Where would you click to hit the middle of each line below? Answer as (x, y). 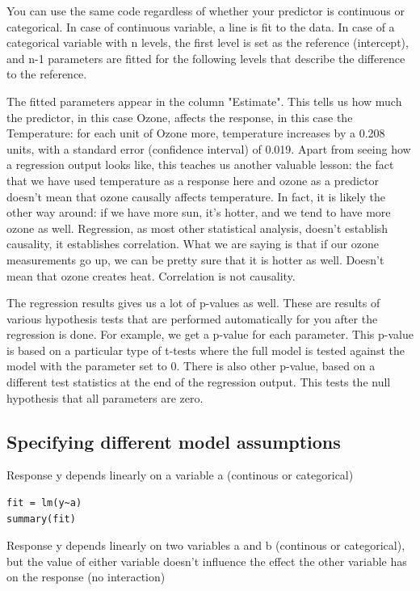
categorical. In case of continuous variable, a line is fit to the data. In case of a (201, 26)
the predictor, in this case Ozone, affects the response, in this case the (180, 117)
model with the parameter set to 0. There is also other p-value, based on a (191, 366)
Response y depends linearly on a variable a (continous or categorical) (180, 475)
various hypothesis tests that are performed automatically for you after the (192, 318)
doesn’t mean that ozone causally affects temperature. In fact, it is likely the (196, 196)
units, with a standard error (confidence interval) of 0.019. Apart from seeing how (209, 148)
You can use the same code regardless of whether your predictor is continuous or (206, 11)
